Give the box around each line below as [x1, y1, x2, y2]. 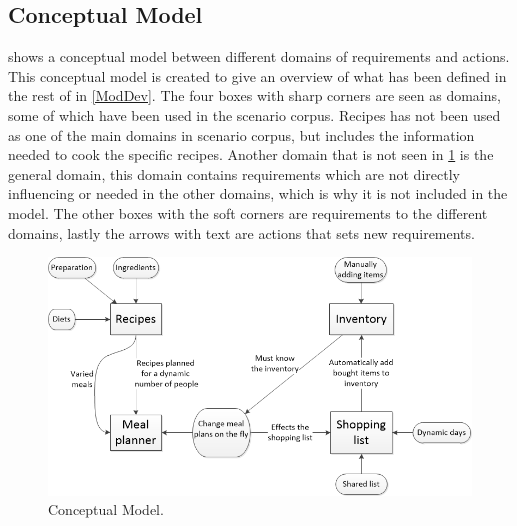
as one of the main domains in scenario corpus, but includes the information [8, 124, 475, 145]
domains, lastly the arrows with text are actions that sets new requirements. [8, 222, 475, 243]
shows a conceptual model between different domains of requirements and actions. [8, 46, 510, 67]
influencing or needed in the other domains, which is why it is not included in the [8, 183, 508, 204]
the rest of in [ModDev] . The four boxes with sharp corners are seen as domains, [8, 85, 501, 106]
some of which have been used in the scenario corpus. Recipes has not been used [8, 104, 501, 125]
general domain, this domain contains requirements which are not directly [8, 163, 460, 184]
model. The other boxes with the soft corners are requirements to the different [8, 202, 488, 223]
